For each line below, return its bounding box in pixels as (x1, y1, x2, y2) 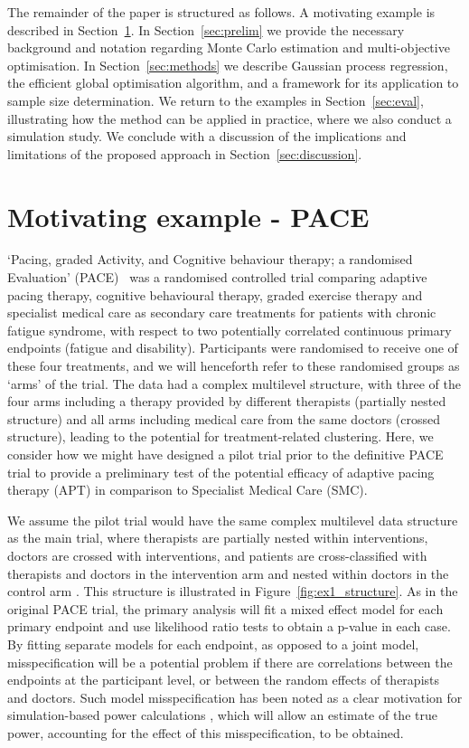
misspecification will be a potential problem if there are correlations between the (7, 652, 453, 671)
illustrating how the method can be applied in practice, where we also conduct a (7, 109, 452, 128)
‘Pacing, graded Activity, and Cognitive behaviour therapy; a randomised (7, 250, 413, 269)
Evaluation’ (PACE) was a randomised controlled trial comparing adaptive (7, 268, 427, 287)
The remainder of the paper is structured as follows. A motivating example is (7, 3, 436, 21)
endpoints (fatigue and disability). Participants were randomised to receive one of (7, 338, 458, 357)
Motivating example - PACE (7, 197, 370, 234)
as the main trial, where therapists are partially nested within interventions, (7, 528, 428, 547)
